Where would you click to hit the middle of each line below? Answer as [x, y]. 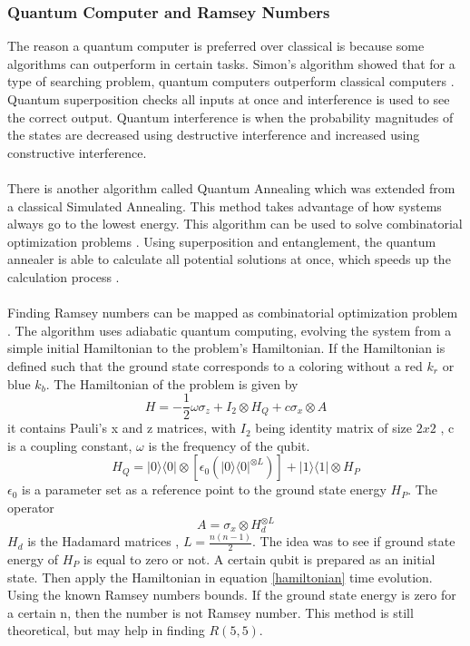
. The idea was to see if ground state [353, 541]
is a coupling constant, [70, 445]
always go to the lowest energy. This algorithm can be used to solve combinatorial [235, 224]
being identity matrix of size [334, 428]
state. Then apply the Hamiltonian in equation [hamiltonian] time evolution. [220, 577]
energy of [33, 558]
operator [31, 507]
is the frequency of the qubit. [229, 445]
